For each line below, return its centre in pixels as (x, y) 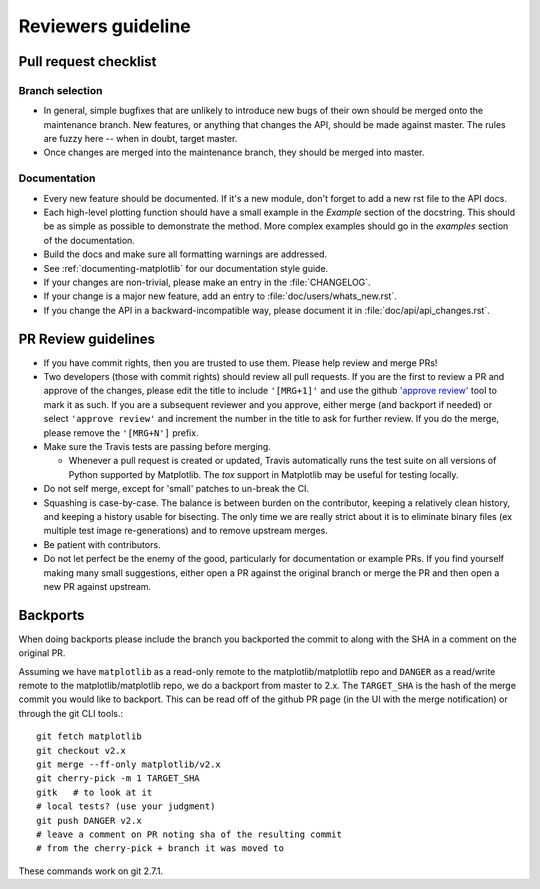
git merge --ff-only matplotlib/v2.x (129, 764)
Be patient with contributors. (102, 544)
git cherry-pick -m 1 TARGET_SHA (118, 778)
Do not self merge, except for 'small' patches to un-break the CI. (176, 489)
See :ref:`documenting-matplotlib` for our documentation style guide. (186, 268)
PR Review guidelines (86, 338)
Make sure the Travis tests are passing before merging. (157, 446)
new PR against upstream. (97, 586)
